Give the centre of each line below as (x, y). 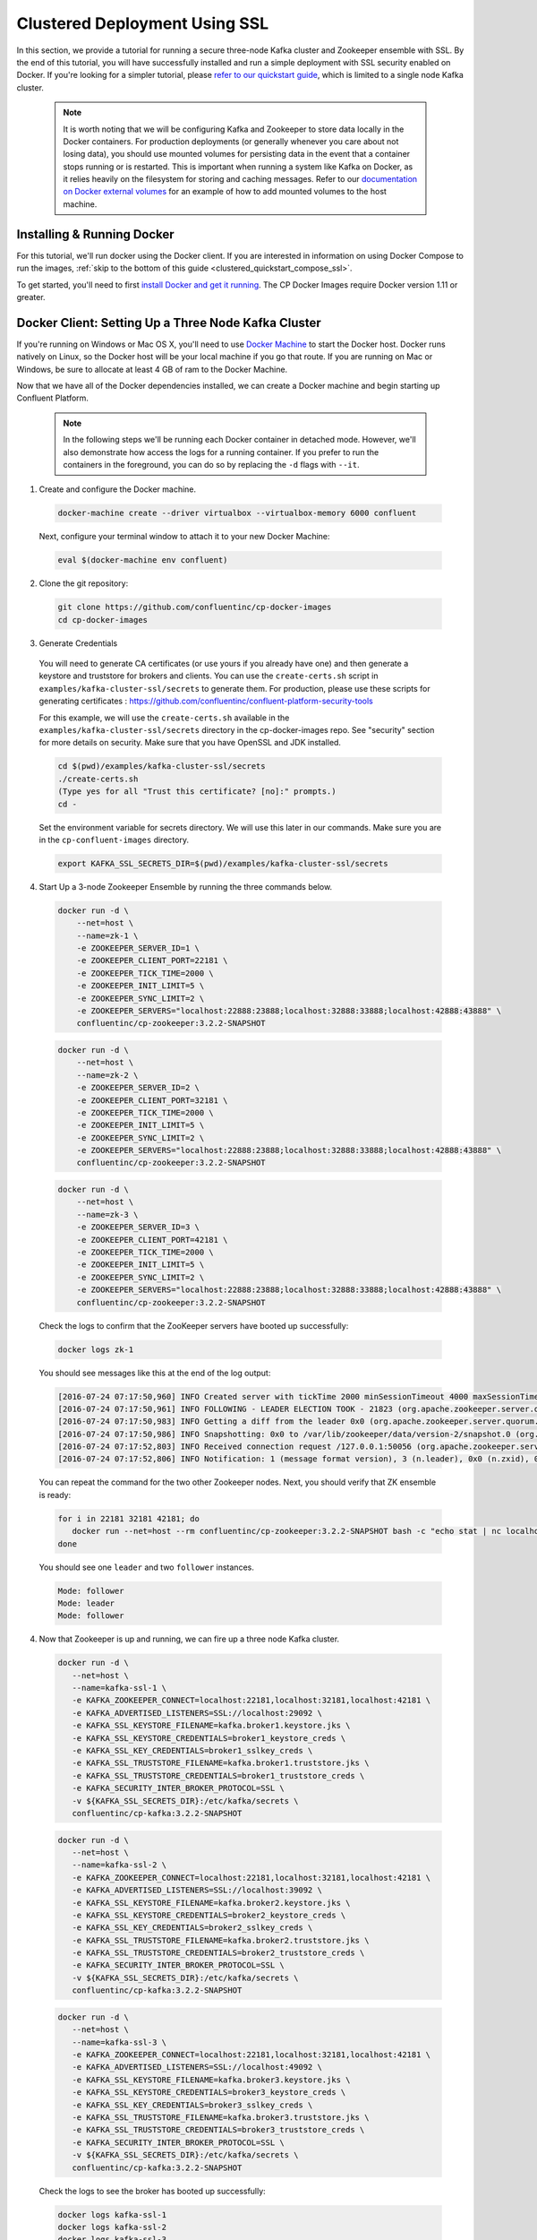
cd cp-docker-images (102, 620)
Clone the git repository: (84, 583)
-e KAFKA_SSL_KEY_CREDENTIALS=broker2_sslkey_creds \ (192, 1928)
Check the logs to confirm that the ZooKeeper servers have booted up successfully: (194, 1325)
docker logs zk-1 (96, 1349)
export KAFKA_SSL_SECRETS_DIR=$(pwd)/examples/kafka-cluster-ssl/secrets (223, 863)
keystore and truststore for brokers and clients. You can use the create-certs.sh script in (209, 676)
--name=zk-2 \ (107, 1075)
